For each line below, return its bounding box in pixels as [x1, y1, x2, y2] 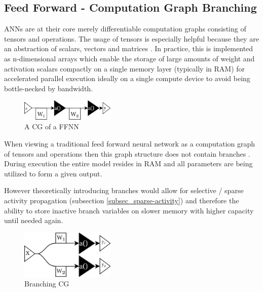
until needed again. [4, 215, 63, 226]
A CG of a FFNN [24, 121, 79, 132]
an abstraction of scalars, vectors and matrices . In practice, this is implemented [4, 43, 253, 54]
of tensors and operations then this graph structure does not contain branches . [4, 148, 250, 159]
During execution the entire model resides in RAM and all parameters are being [4, 158, 253, 169]
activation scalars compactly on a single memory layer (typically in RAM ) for [4, 63, 245, 74]
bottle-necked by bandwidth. [4, 83, 93, 93]
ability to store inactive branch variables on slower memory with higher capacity [4, 205, 254, 215]
